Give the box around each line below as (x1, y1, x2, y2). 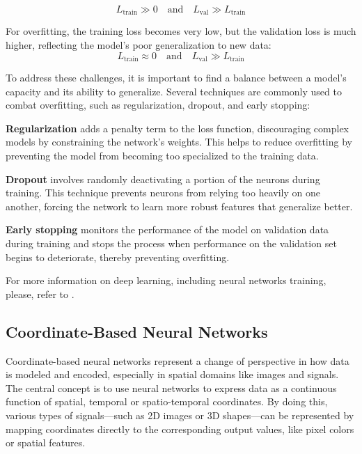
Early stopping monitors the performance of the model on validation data (6, 222, 329, 237)
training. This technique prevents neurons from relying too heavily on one (6, 185, 320, 200)
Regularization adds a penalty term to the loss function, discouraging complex (6, 120, 349, 135)
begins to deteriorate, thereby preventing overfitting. (6, 249, 230, 264)
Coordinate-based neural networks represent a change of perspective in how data (6, 353, 349, 368)
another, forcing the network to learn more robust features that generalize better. (6, 198, 353, 213)
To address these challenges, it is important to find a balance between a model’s (6, 70, 347, 85)
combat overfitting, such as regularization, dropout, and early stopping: (6, 97, 310, 112)
